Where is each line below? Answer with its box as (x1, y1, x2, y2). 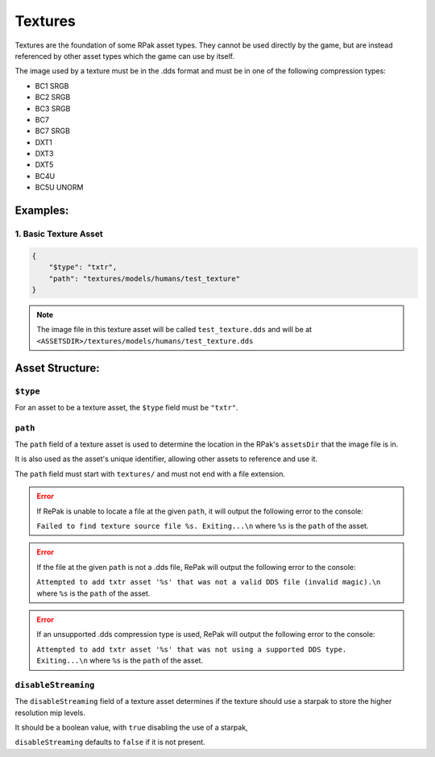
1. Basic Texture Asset (14, 228, 104, 239)
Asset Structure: (14, 361, 100, 375)
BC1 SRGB (35, 81, 69, 90)
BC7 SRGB (35, 126, 70, 136)
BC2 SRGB (35, 93, 71, 102)
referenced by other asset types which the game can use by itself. (14, 51, 235, 60)
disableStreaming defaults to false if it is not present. (14, 738, 205, 747)
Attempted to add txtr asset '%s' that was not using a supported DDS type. (36, 645, 347, 654)
